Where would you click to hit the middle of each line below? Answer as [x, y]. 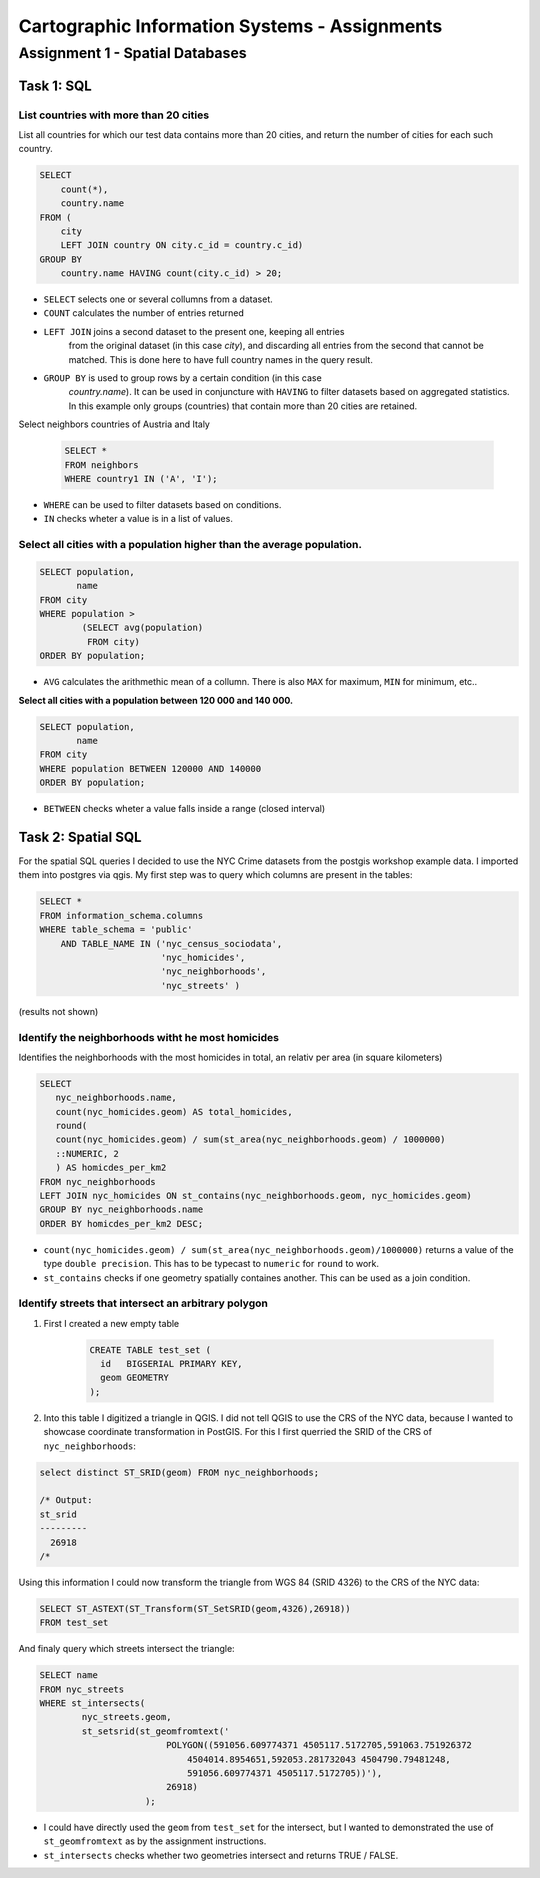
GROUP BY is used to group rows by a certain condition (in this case [182, 378]
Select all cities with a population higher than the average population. [190, 545]
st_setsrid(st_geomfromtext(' [155, 1731]
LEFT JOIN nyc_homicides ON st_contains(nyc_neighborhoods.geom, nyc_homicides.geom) [255, 1195]
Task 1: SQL [55, 85]
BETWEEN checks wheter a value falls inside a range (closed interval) [184, 809]
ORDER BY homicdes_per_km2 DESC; [121, 1223]
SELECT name [69, 1675]
